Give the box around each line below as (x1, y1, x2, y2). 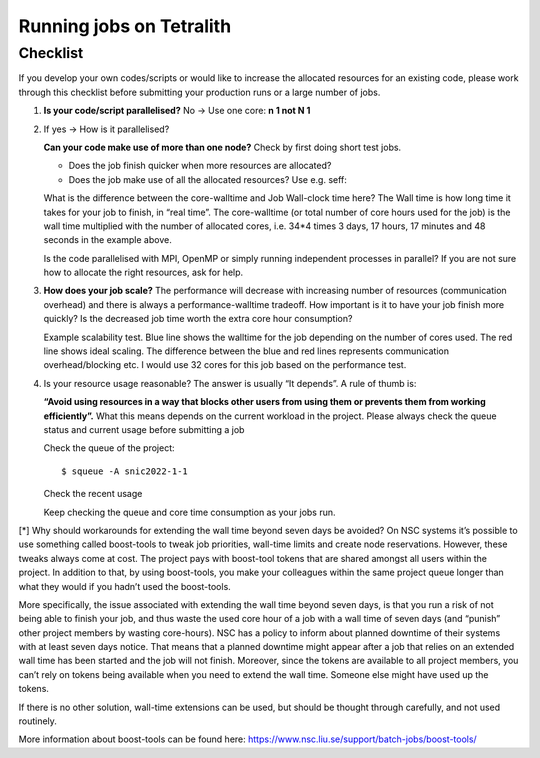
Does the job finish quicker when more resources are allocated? (68, 160, 332, 172)
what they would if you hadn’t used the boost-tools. (18, 580, 232, 592)
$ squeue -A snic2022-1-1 (61, 465, 189, 477)
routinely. (18, 715, 57, 727)
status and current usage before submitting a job (43, 423, 245, 435)
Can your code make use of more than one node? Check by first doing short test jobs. (43, 141, 402, 153)
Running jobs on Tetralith (18, 15, 232, 37)
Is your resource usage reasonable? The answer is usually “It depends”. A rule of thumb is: (43, 377, 417, 389)
